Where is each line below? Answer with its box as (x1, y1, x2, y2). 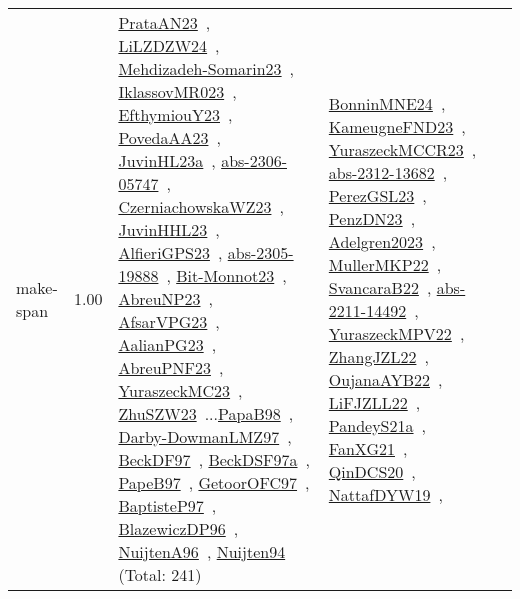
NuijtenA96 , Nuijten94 (118, 540, 286, 563)
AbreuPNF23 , (118, 356, 224, 379)
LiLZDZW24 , (118, 34, 220, 57)
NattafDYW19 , (328, 482, 443, 506)
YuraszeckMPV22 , (328, 321, 465, 345)
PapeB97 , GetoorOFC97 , (118, 471, 310, 494)
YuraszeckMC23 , (118, 379, 243, 402)
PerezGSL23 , (328, 183, 427, 207)
